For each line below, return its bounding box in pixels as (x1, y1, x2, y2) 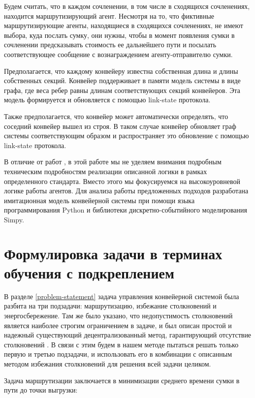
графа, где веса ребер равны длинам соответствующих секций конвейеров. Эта (4, 85, 240, 95)
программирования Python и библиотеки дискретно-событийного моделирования (4, 205, 247, 215)
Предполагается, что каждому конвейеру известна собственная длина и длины (4, 65, 238, 76)
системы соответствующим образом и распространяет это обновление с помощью (4, 130, 249, 141)
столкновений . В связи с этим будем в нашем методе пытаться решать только (4, 339, 239, 349)
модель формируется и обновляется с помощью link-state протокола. (4, 94, 211, 105)
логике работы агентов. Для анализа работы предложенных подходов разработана (4, 185, 249, 196)
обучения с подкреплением (4, 262, 175, 282)
